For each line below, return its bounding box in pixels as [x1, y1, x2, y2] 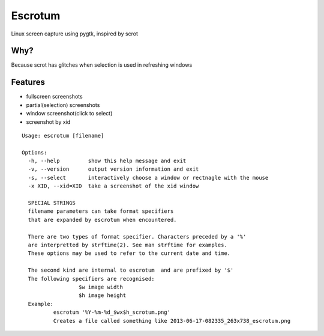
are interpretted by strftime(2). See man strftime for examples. [28, 242, 227, 248]
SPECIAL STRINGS [28, 200, 76, 207]
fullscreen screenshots [26, 93, 83, 100]
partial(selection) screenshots [26, 101, 100, 108]
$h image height [78, 292, 127, 299]
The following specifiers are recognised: [28, 275, 155, 282]
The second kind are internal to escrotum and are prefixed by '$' [28, 267, 234, 273]
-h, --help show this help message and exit [28, 157, 187, 165]
